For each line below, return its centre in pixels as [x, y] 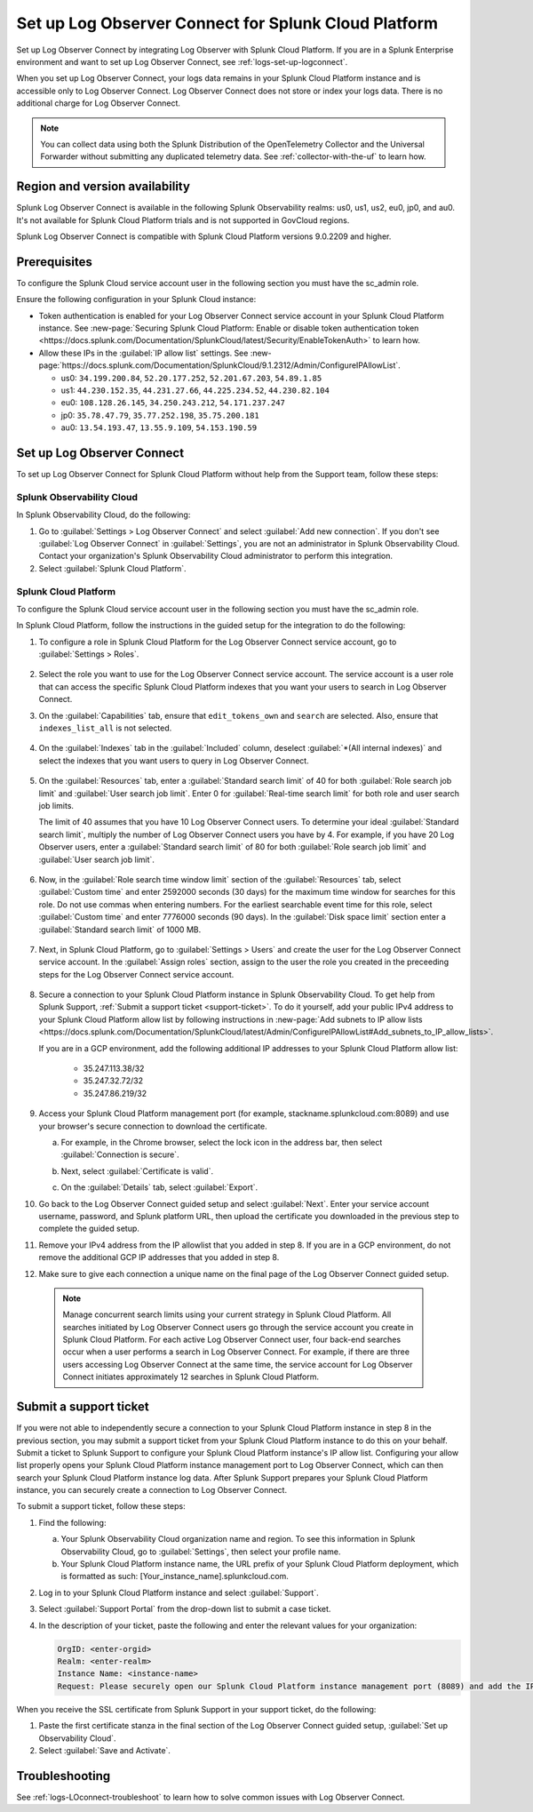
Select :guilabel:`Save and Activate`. [104, 1750]
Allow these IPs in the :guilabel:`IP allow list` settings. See [143, 353]
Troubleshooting [64, 1776]
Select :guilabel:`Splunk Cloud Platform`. [112, 568]
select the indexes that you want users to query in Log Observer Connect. [174, 761]
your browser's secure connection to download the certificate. [153, 1126]
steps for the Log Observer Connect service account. [136, 974]
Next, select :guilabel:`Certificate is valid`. [137, 1171]
